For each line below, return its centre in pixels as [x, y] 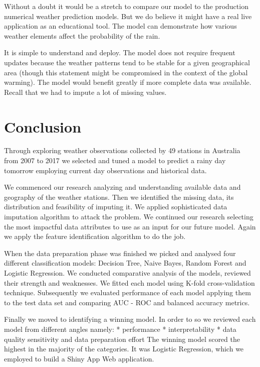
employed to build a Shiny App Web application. [79, 358]
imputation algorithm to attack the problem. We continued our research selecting [129, 217]
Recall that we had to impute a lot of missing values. [85, 92]
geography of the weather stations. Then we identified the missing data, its [119, 197]
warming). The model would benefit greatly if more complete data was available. [128, 82]
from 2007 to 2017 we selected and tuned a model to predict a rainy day [115, 160]
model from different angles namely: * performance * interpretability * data [120, 329]
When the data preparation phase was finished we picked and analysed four [120, 253]
